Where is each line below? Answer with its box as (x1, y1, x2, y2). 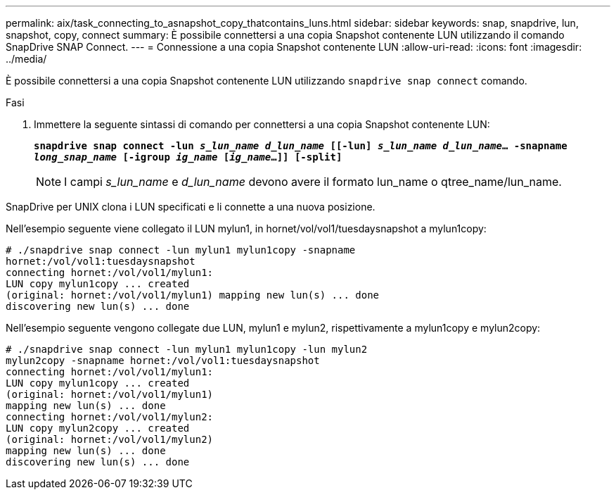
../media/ (6, 53, 47, 65)
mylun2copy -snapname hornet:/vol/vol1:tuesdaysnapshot (6, 355, 320, 366)
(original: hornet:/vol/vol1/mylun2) (6, 434, 214, 445)
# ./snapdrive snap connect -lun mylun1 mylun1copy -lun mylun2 (6, 344, 368, 355)
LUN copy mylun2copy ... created (6, 422, 190, 434)
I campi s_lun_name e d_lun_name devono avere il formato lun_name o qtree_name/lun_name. (64, 175, 562, 189)
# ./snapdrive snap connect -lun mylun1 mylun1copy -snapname (6, 244, 356, 256)
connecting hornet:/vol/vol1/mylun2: (6, 411, 214, 422)
